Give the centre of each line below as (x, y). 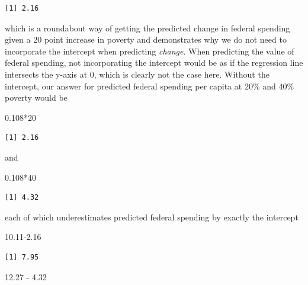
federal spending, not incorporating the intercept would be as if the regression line (154, 63)
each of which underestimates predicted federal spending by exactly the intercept (152, 217)
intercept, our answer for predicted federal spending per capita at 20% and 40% (150, 86)
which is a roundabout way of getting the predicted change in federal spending (147, 28)
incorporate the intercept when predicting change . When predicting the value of (150, 51)
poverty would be (36, 97)
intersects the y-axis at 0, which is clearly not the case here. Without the (137, 74)
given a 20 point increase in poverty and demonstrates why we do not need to (146, 39)
